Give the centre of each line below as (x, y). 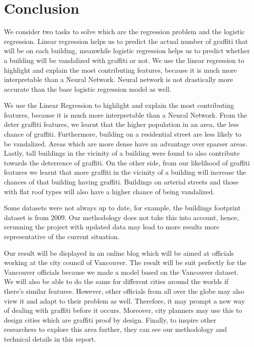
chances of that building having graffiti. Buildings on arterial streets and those (121, 182)
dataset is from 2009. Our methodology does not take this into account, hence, (122, 217)
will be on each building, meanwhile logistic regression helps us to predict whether (127, 51)
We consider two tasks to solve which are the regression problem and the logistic (125, 31)
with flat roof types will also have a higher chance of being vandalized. (109, 191)
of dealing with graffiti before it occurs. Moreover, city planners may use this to (123, 310)
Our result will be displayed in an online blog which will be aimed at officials (119, 253)
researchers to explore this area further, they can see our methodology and (116, 329)
